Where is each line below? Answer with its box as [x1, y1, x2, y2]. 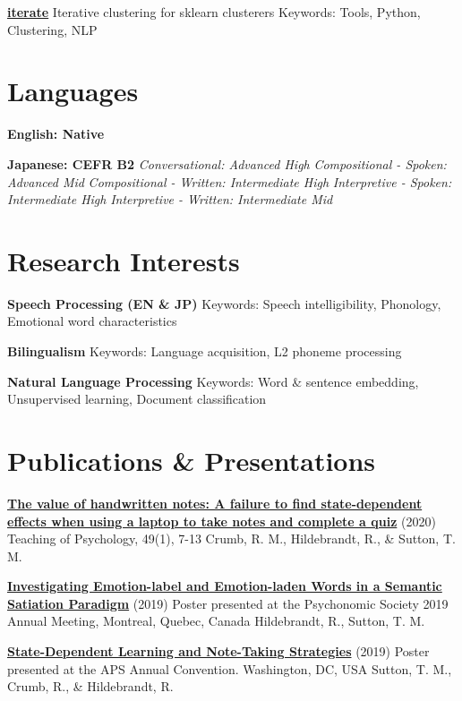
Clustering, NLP [7, 20, 98, 38]
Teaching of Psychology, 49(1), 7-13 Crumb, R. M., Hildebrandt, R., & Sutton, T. [7, 529, 456, 548]
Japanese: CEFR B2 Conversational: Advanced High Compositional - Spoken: [7, 154, 447, 173]
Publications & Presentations [7, 441, 376, 478]
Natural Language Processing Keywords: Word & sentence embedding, [7, 372, 419, 390]
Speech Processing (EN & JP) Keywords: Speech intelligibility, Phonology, [7, 294, 441, 312]
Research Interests [7, 242, 240, 278]
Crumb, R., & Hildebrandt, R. [7, 677, 174, 696]
